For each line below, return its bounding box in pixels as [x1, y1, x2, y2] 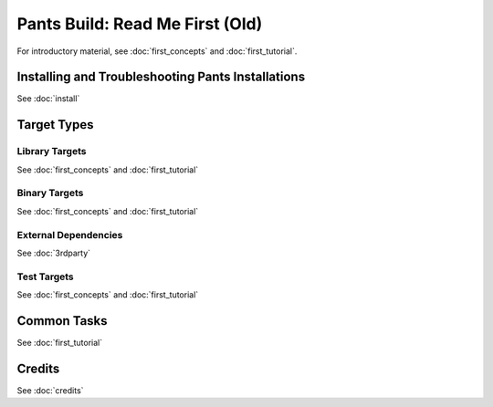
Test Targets [16, 270, 75, 283]
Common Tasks [16, 313, 109, 329]
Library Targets [16, 145, 87, 158]
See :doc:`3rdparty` [16, 247, 91, 258]
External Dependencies [16, 228, 123, 241]
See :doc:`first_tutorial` [16, 337, 103, 348]
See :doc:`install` [16, 93, 80, 104]
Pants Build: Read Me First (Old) [16, 14, 263, 34]
